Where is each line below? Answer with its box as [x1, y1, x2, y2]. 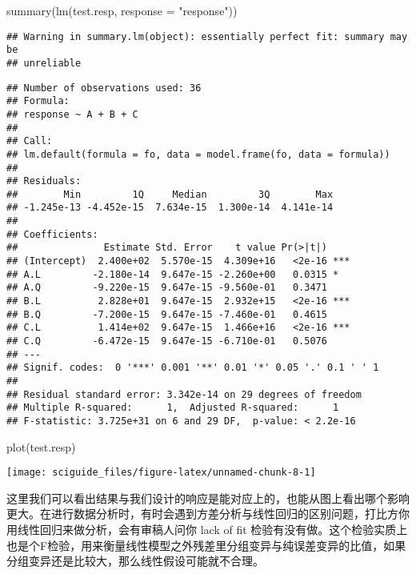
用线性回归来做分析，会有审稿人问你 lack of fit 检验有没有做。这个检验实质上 [6, 521, 408, 538]
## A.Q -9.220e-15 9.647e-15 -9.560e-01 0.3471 [6, 282, 327, 294]
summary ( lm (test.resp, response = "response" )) [6, 2, 238, 18]
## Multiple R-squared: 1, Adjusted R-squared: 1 [6, 402, 339, 414]
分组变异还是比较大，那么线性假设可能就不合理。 [6, 552, 264, 569]
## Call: [6, 135, 53, 147]
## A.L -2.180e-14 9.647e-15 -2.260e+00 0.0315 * [6, 268, 339, 280]
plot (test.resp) [6, 438, 76, 455]
